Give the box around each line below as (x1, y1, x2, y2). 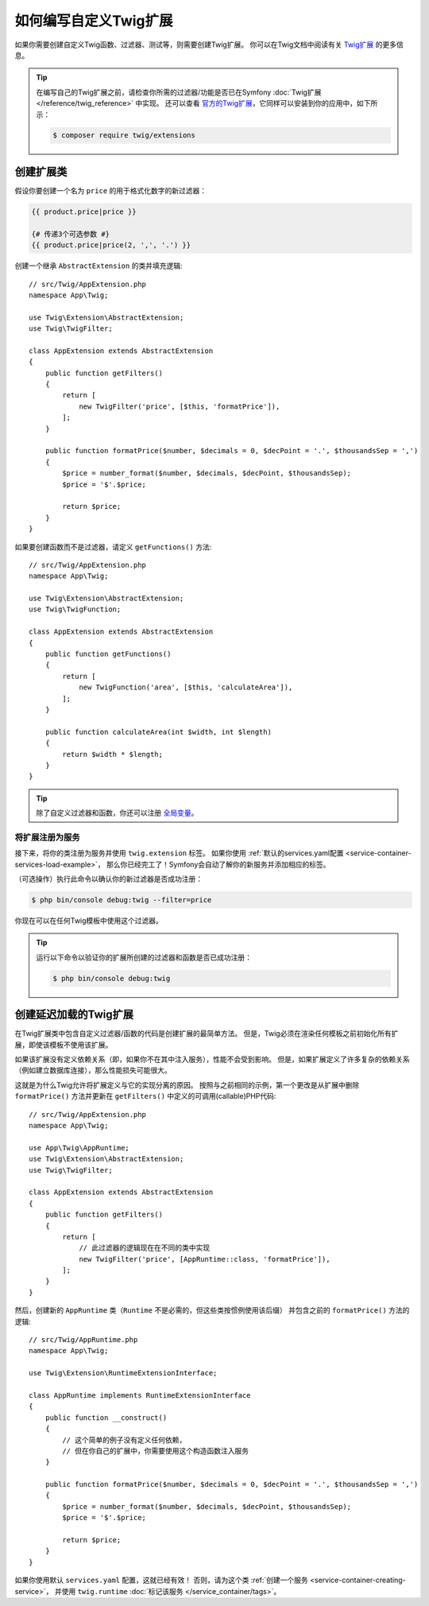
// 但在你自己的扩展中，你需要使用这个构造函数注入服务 (62, 1446, 249, 1455)
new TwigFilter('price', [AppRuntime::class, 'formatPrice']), (79, 1255, 330, 1263)
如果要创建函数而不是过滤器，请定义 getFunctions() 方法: (14, 541, 212, 552)
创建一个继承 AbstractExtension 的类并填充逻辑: (14, 261, 183, 270)
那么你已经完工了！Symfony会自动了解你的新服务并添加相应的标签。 (106, 859, 330, 869)
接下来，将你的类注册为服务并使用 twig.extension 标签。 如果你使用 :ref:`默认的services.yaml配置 (14, 848, 344, 858)
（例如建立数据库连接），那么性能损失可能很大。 (14, 1065, 172, 1075)
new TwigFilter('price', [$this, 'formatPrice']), (79, 401, 280, 411)
